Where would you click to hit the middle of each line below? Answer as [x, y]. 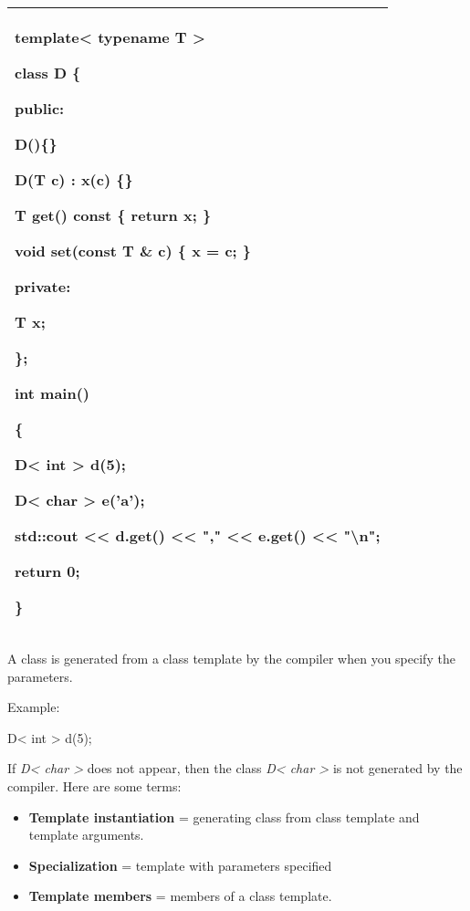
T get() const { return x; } [113, 215]
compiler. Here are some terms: [94, 785]
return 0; [47, 571]
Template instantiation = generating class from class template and [224, 817]
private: [43, 286]
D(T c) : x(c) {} [74, 179]
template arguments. [86, 835]
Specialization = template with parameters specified [180, 865]
